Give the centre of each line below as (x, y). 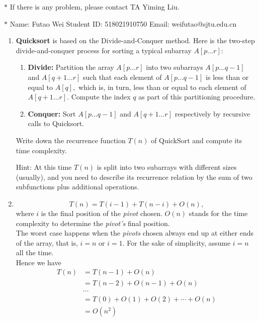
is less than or (227, 77)
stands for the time (218, 213)
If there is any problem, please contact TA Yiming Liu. (95, 7)
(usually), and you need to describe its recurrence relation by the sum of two (134, 177)
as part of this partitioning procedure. (197, 97)
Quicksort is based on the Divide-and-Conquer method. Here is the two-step (135, 40)
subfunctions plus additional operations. (77, 187)
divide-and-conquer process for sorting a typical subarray (104, 50)
